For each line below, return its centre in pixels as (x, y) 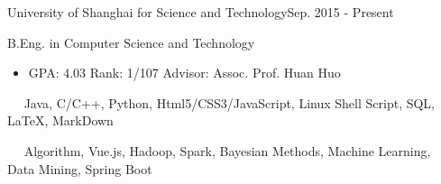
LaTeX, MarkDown (60, 120)
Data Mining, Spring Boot (80, 168)
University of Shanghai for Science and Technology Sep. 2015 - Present (201, 12)
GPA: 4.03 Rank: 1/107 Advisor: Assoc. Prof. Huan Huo (184, 73)
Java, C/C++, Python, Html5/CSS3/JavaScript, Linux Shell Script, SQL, (230, 102)
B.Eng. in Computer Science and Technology (131, 42)
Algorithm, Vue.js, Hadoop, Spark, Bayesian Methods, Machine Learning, (227, 150)
